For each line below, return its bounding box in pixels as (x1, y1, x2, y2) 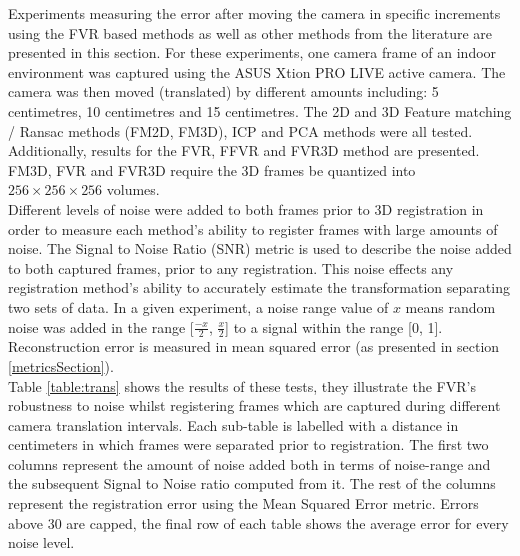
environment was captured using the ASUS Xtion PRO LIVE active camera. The (8, 61, 506, 82)
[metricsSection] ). (8, 355, 114, 376)
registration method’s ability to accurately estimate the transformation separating (8, 277, 510, 298)
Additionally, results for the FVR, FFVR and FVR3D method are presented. (8, 140, 480, 161)
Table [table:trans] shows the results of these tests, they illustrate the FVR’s (8, 375, 476, 396)
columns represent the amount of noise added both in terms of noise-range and (8, 453, 491, 474)
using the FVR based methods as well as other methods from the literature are (8, 22, 493, 43)
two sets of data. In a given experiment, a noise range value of (8, 296, 389, 317)
